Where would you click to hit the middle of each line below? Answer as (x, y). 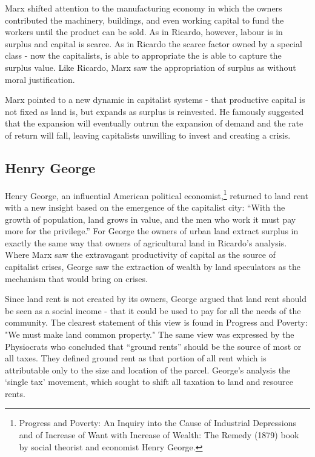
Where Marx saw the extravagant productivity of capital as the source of (140, 255)
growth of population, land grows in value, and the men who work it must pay (151, 219)
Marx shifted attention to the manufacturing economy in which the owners (144, 8)
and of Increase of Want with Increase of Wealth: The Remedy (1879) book (159, 435)
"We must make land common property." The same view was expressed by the (150, 334)
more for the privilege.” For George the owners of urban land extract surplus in (152, 231)
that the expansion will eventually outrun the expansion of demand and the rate (154, 123)
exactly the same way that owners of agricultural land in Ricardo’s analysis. (146, 242)
